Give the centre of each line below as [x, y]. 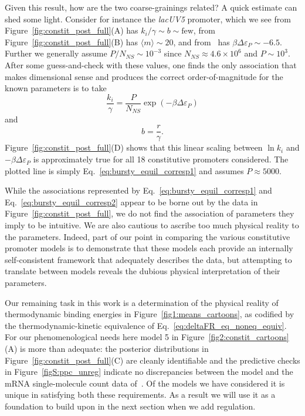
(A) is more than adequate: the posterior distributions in [107, 348]
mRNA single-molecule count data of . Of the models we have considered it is [145, 383]
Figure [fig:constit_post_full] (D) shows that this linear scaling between [134, 147]
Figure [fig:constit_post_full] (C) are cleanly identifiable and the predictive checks [152, 360]
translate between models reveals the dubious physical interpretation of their [143, 271]
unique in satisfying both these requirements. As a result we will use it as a [140, 395]
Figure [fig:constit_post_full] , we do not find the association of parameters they [150, 213]
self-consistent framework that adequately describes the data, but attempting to [148, 259]
